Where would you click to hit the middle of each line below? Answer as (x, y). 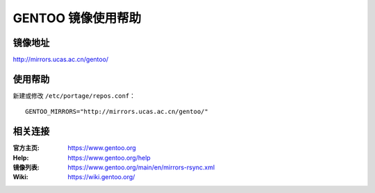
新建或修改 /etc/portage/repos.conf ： (74, 95)
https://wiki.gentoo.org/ (101, 177)
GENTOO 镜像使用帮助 (77, 18)
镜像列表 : (26, 167)
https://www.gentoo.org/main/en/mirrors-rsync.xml (141, 167)
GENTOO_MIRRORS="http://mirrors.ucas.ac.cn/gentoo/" (117, 112)
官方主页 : (26, 148)
